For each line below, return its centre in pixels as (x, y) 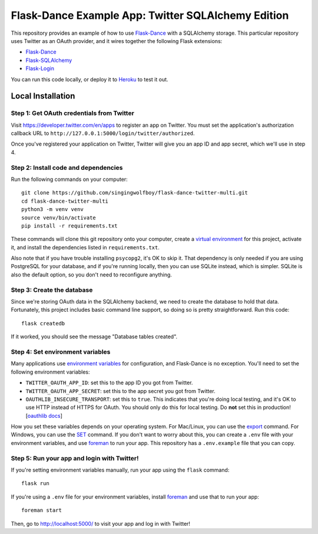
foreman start (42, 510)
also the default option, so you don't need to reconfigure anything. (91, 275)
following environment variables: (51, 372)
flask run (35, 484)
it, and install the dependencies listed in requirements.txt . (85, 247)
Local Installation (43, 96)
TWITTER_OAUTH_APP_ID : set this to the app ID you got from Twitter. (109, 383)
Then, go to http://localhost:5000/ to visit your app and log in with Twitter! (101, 523)
